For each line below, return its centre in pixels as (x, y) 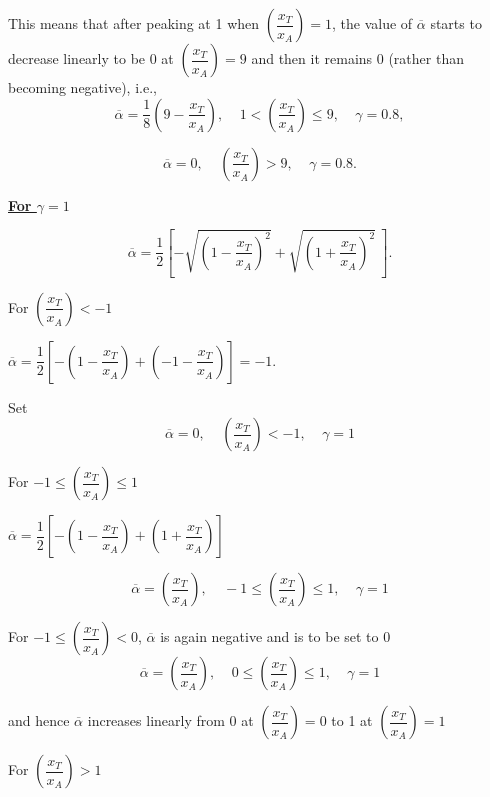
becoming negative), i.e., (82, 87)
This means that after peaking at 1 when (134, 23)
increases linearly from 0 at (170, 720)
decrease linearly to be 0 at (91, 58)
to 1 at (352, 720)
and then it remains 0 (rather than (357, 58)
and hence (39, 720)
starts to (456, 23)
